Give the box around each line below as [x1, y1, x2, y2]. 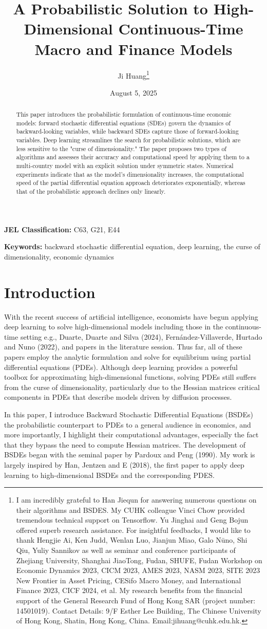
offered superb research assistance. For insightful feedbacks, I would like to [16, 524, 251, 535]
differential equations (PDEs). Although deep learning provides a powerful [4, 361, 238, 372]
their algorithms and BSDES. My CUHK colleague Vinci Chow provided [16, 504, 245, 515]
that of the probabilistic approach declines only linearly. [16, 187, 166, 196]
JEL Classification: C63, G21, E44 [4, 224, 120, 234]
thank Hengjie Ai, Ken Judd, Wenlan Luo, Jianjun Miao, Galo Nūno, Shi [16, 534, 247, 545]
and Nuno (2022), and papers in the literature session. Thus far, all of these [4, 341, 242, 352]
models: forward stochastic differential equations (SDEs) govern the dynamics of [16, 118, 231, 127]
